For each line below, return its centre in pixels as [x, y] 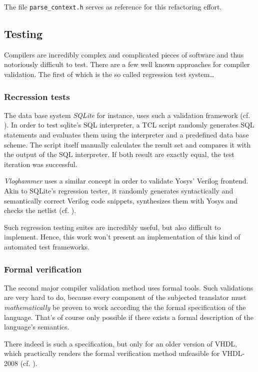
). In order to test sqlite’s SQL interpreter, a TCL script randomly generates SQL [129, 125]
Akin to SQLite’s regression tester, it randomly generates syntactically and [119, 191]
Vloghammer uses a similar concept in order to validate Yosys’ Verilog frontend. [126, 181]
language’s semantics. [37, 327]
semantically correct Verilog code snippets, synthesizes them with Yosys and [121, 200]
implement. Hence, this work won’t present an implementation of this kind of [122, 237]
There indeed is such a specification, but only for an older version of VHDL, [120, 343]
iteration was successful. [41, 164]
